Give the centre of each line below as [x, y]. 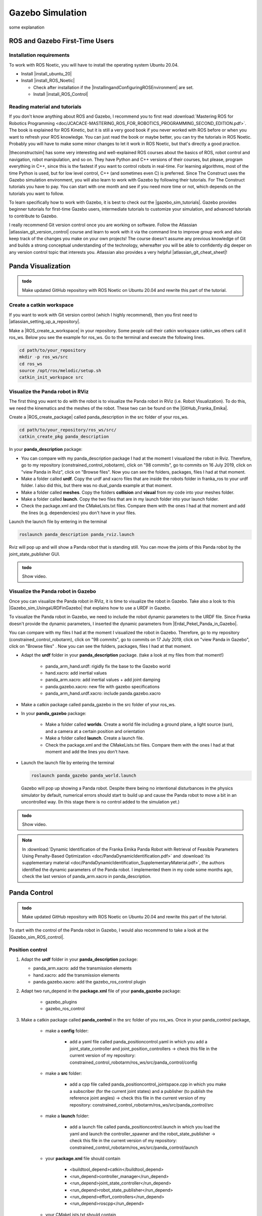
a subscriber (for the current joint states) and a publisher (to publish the [141, 1091]
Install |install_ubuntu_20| [47, 74]
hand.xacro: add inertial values [76, 673]
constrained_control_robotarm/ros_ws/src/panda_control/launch [134, 1147]
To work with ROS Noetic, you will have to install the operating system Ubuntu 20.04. [94, 65]
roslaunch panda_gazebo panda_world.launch [84, 776]
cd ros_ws [31, 364]
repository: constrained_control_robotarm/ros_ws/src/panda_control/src [142, 1105]
